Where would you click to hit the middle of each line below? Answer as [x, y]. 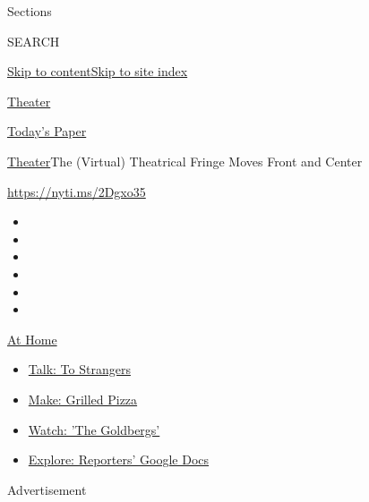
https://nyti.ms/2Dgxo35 [77, 191]
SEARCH [34, 41]
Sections [30, 11]
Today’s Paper [47, 131]
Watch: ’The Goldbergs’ [94, 429]
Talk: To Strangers [79, 369]
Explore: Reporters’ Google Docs [119, 459]
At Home [32, 339]
